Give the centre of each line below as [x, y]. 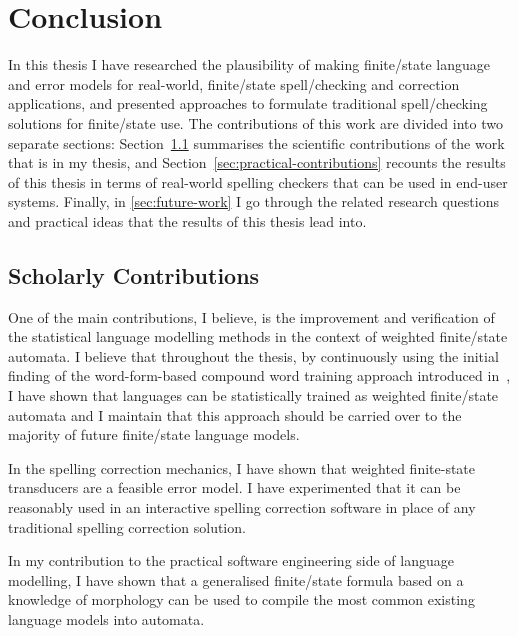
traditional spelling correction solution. [127, 526]
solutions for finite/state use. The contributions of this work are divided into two [255, 122]
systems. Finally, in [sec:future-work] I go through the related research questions [253, 201]
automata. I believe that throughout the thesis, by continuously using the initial [253, 355]
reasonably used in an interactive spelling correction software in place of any [242, 507]
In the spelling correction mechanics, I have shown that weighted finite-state [242, 467]
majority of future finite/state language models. [154, 434]
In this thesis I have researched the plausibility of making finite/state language [249, 64]
